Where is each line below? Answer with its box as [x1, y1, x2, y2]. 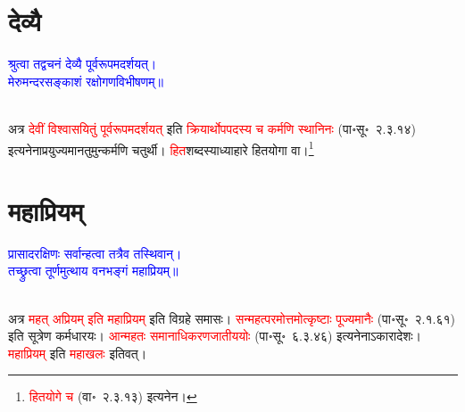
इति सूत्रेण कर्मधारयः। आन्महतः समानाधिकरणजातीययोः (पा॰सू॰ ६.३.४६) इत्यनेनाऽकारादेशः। [8, 326, 422, 345]
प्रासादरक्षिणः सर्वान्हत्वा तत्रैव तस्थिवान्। [8, 243, 182, 262]
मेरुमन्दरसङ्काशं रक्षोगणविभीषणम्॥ [8, 71, 163, 90]
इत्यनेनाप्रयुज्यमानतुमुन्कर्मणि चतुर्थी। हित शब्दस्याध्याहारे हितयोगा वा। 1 [8, 137, 314, 159]
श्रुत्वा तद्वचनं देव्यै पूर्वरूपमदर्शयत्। [8, 54, 157, 73]
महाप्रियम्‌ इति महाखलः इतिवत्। [8, 343, 147, 362]
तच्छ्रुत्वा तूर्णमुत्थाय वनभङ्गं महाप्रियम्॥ [8, 261, 179, 280]
